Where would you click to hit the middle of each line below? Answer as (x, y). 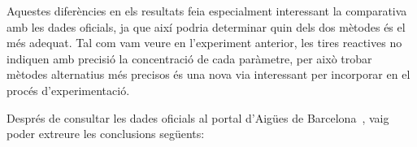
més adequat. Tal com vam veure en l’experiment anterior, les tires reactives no (204, 43)
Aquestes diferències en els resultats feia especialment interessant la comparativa (207, 11)
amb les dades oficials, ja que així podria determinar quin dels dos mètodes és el (206, 26)
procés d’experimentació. (68, 90)
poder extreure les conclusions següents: (106, 134)
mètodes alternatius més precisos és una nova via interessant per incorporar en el (208, 74)
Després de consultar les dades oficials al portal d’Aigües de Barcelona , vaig (198, 117)
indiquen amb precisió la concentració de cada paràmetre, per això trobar (189, 58)
